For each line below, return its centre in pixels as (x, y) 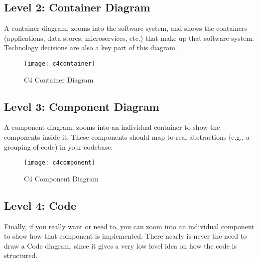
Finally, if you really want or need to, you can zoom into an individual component (129, 226)
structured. (21, 255)
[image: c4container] (60, 63)
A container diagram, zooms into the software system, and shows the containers (126, 28)
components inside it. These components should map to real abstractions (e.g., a (127, 137)
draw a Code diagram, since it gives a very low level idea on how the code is (120, 245)
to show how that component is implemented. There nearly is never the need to (126, 236)
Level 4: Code (40, 205)
